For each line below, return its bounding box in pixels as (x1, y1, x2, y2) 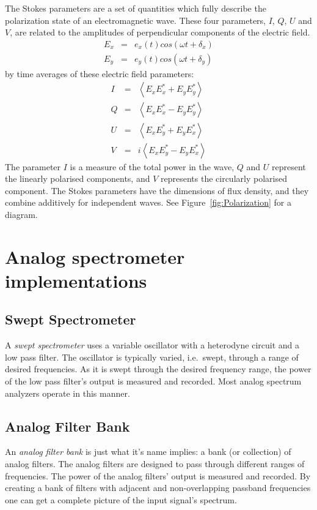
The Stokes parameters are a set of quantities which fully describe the (5, 2, 266, 14)
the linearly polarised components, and (5, 172, 150, 185)
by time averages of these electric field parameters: (5, 67, 194, 80)
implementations (5, 268, 147, 293)
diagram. (5, 208, 38, 220)
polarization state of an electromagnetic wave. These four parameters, (5, 13, 266, 26)
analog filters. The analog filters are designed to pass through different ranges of (5, 457, 305, 470)
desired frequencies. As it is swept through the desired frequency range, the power (5, 362, 312, 375)
